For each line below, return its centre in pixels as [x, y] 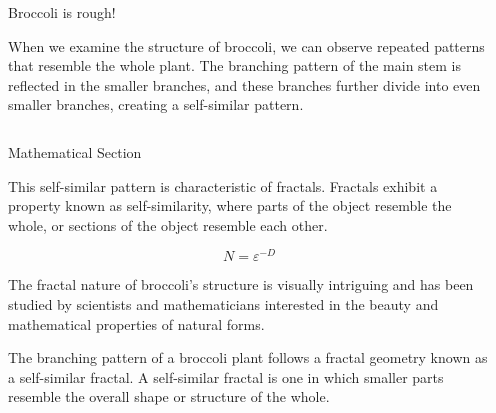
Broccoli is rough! [62, 12]
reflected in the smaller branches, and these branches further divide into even [244, 84]
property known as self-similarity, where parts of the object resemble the [230, 205]
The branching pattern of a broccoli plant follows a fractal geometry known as [248, 357]
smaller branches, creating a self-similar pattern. [156, 104]
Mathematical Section [75, 151]
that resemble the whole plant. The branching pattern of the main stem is [234, 65]
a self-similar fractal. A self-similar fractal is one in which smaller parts [226, 376]
